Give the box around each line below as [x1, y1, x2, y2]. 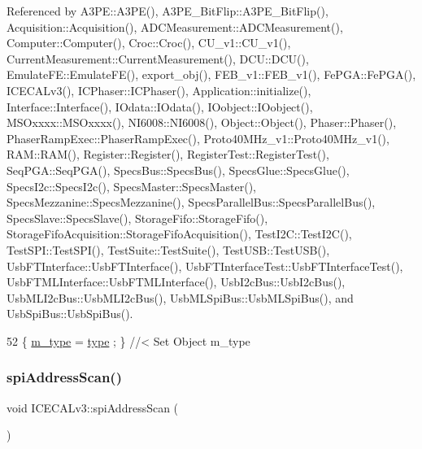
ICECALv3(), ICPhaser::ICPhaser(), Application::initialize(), [7, 81, 311, 98]
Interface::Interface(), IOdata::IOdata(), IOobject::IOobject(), [7, 98, 313, 115]
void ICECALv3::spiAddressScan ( [7, 399, 179, 416]
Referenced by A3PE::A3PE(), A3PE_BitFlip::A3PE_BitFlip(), [7, 2, 328, 19]
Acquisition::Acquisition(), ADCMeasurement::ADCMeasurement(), [7, 18, 343, 35]
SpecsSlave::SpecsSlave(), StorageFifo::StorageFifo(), [7, 209, 268, 226]
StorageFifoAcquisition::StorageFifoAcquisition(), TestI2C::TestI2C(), [7, 225, 352, 242]
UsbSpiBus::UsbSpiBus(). [7, 305, 133, 322]
